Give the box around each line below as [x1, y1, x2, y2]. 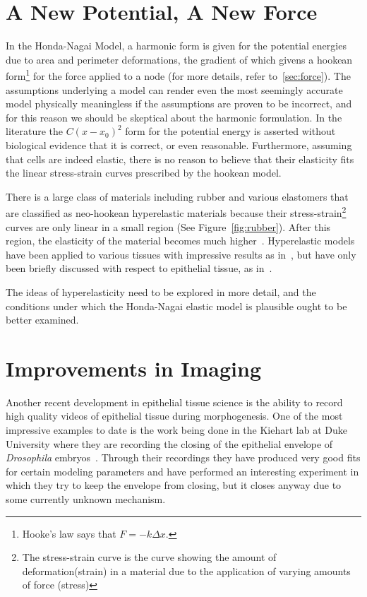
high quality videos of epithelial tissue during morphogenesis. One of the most [6, 408, 343, 423]
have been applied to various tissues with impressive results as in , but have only [6, 247, 356, 261]
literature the [6, 124, 63, 138]
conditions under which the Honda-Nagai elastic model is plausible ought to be [6, 298, 347, 313]
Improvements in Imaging [6, 353, 262, 382]
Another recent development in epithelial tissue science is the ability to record [6, 394, 343, 409]
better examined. [6, 312, 79, 327]
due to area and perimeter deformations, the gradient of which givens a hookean [6, 52, 353, 66]
